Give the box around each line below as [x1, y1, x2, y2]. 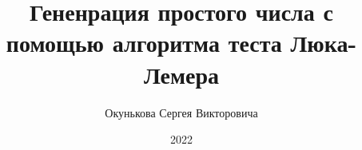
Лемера [143, 57, 220, 90]
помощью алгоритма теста [6, 26, 282, 59]
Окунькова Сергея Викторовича [105, 104, 258, 120]
